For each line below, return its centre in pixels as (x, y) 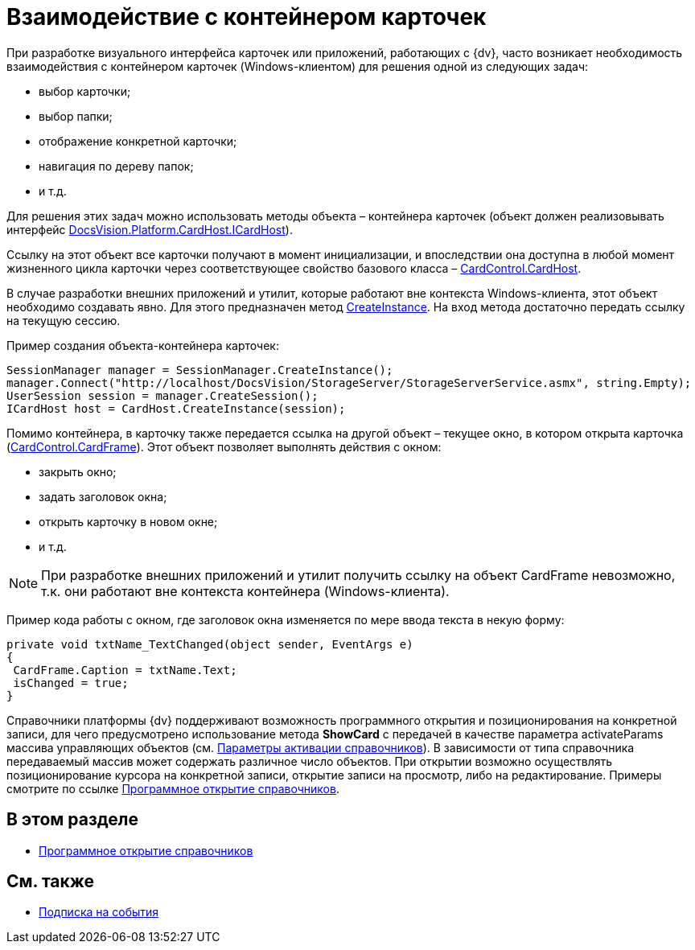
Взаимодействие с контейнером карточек (247, 17)
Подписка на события (99, 912)
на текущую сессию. (64, 320)
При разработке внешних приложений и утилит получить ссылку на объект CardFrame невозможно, (358, 575)
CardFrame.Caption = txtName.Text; (125, 670)
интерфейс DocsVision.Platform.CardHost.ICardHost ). (150, 229)
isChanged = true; (71, 683)
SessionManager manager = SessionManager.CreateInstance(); (200, 370)
